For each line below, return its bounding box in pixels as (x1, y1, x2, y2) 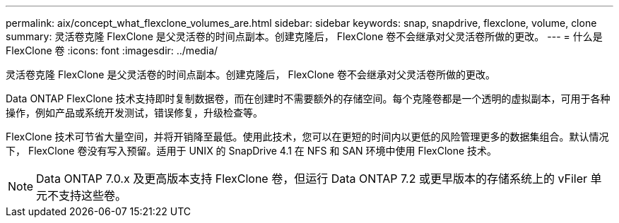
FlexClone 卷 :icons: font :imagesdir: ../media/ (6, 44, 218, 56)
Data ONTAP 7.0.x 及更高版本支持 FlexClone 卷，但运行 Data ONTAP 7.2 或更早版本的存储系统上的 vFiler (36, 171, 588, 186)
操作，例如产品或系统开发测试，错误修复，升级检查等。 (6, 107, 263, 119)
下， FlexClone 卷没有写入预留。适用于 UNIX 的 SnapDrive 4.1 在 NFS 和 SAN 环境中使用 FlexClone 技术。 (6, 145, 497, 157)
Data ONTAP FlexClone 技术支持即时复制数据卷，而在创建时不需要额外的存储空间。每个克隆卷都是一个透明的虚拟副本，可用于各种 (6, 92, 611, 104)
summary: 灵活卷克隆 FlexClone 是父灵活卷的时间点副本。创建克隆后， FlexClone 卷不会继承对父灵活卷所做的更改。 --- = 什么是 (6, 30, 603, 42)
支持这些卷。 (59, 188, 127, 203)
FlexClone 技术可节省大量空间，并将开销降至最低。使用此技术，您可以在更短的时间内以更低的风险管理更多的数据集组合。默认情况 (6, 131, 609, 143)
